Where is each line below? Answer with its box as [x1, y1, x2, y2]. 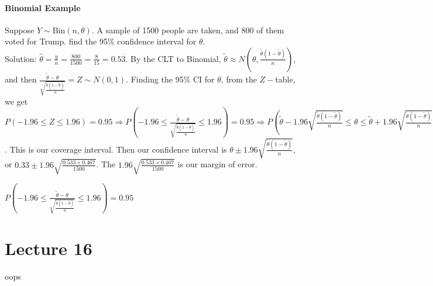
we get [5, 95, 28, 107]
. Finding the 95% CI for [126, 73, 215, 85]
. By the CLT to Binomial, [125, 52, 221, 64]
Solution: [5, 52, 37, 64]
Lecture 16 [5, 236, 92, 260]
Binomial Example [5, 1, 81, 13]
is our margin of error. [177, 158, 257, 170]
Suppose [5, 23, 35, 36]
